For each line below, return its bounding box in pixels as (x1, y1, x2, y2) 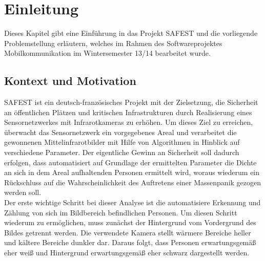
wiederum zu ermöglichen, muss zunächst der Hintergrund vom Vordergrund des (4, 217, 256, 228)
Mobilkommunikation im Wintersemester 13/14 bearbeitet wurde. (4, 48, 211, 58)
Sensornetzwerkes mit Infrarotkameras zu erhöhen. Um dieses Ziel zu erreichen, (4, 117, 253, 127)
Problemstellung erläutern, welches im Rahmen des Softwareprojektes (4, 37, 222, 48)
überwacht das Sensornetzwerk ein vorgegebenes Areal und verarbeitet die (4, 126, 237, 137)
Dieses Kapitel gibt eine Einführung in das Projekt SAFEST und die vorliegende (4, 28, 258, 38)
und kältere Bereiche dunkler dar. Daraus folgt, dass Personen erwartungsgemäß (4, 237, 256, 248)
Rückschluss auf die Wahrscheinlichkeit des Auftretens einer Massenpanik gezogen (4, 177, 261, 187)
